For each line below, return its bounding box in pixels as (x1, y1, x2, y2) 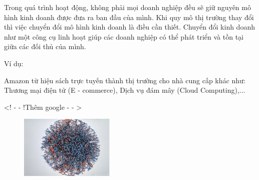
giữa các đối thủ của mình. (4, 41, 86, 52)
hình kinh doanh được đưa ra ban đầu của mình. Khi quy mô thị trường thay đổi (4, 12, 254, 22)
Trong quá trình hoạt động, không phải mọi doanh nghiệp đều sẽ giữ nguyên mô (4, 2, 251, 12)
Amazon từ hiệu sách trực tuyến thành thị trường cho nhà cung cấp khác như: (4, 75, 245, 85)
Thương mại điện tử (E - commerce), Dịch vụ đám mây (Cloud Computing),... (4, 85, 245, 95)
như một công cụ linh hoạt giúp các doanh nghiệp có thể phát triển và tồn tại (4, 31, 244, 42)
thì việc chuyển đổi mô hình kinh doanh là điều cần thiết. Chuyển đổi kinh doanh (4, 22, 255, 32)
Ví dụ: (4, 58, 24, 68)
